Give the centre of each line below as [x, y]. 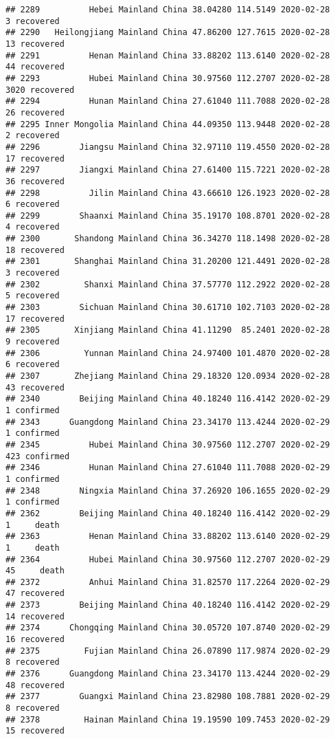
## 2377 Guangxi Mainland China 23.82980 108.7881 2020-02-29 [168, 697]
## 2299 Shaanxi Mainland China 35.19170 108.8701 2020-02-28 [168, 216]
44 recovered [35, 67]
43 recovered [35, 387]
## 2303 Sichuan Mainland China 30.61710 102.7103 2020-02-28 [168, 308]
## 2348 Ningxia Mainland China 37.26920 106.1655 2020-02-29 [168, 490]
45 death [35, 571]
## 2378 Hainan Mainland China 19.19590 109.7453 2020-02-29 [168, 719]
